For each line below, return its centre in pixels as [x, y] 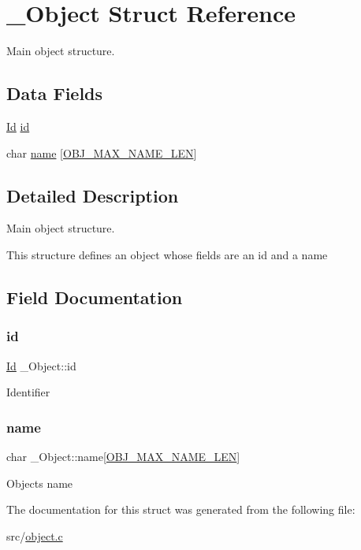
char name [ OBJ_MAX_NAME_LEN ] [102, 152]
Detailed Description [93, 195]
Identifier [28, 392]
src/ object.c [35, 535]
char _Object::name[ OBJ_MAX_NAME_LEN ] [123, 456]
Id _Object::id [41, 365]
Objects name [40, 483]
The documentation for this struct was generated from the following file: [181, 509]
